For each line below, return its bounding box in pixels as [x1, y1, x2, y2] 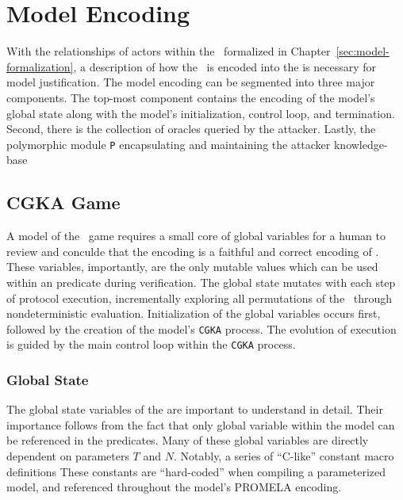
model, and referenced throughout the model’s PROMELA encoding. [6, 479, 342, 495]
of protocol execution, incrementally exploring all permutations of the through [6, 289, 393, 306]
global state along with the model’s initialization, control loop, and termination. [6, 105, 395, 121]
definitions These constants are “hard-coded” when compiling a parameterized [6, 463, 386, 479]
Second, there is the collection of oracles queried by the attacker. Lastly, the [6, 120, 376, 137]
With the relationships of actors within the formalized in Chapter [6, 43, 331, 59]
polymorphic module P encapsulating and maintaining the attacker [6, 135, 331, 152]
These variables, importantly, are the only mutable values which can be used [6, 258, 378, 275]
